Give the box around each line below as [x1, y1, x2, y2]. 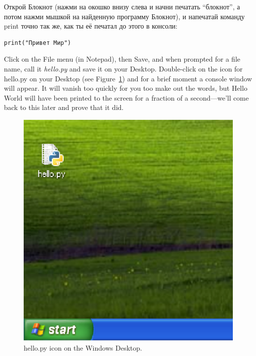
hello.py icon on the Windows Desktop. [24, 343, 142, 353]
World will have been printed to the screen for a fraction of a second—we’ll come [4, 92, 249, 103]
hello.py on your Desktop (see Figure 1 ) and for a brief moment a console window [4, 73, 252, 83]
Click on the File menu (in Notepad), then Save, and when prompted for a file [4, 54, 241, 64]
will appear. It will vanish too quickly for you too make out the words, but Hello [4, 83, 248, 93]
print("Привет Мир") [4, 39, 72, 46]
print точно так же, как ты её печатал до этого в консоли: [4, 21, 178, 31]
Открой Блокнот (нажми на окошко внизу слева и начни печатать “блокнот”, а [4, 1, 240, 11]
